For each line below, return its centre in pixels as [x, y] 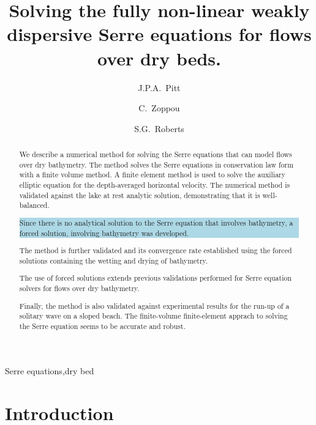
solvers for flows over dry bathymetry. [79, 288]
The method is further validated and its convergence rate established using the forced [156, 250]
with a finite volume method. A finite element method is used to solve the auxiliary [152, 175]
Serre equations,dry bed [50, 371]
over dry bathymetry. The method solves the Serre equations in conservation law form [156, 164]
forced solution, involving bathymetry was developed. [104, 233]
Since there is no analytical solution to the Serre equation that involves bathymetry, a [156, 222]
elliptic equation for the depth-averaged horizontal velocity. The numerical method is [155, 185]
